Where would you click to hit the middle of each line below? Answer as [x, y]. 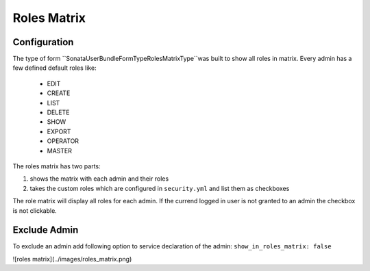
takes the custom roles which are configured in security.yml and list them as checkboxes [160, 188]
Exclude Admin [46, 230]
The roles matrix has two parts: [57, 166]
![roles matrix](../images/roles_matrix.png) [72, 259]
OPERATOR [63, 141]
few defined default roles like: [54, 68]
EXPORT [59, 131]
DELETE [58, 112]
